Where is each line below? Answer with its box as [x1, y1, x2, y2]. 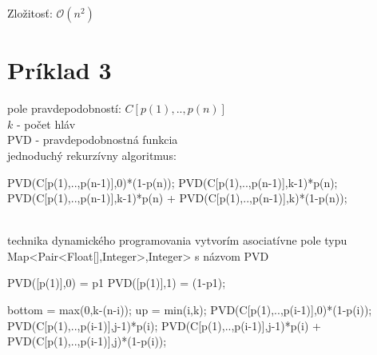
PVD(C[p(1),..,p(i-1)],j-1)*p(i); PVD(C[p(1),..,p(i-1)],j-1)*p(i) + [7, 317, 321, 333]
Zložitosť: [7, 5, 53, 21]
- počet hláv [16, 115, 76, 132]
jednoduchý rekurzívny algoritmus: [7, 146, 177, 163]
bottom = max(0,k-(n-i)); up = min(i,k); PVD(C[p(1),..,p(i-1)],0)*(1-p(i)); [7, 301, 372, 318]
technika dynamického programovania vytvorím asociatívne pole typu [7, 232, 347, 249]
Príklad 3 [7, 54, 112, 86]
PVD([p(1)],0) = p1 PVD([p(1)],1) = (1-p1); [7, 274, 226, 291]
